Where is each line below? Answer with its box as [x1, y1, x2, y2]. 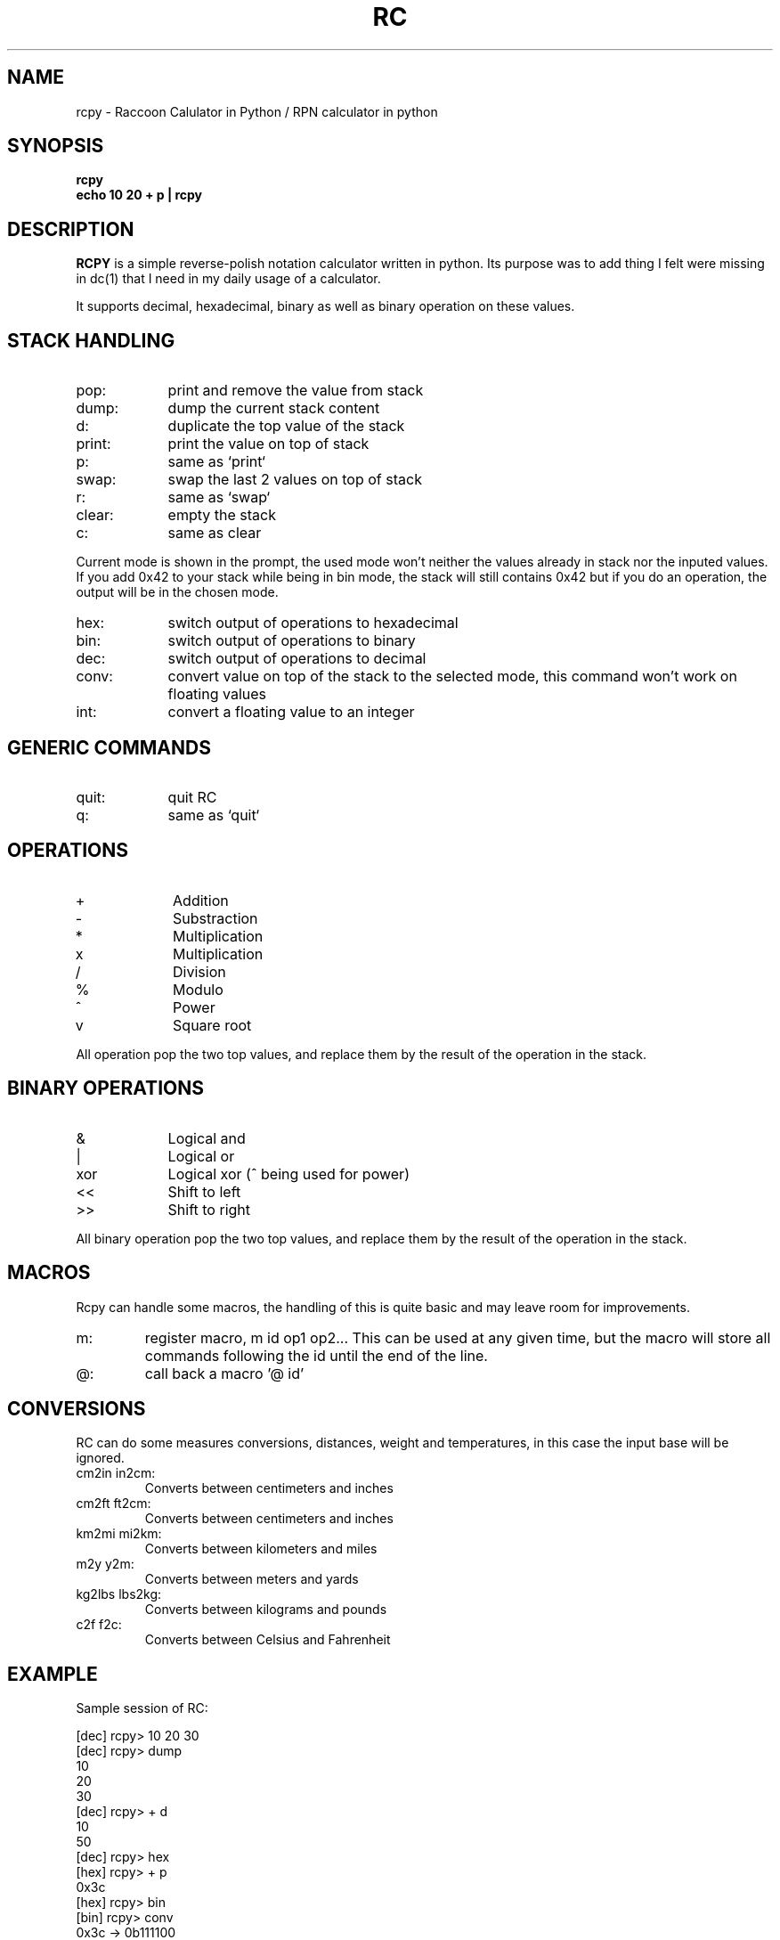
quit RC [167, 787, 217, 806]
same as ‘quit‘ [167, 805, 260, 824]
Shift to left [167, 1182, 241, 1201]
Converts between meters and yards [144, 1571, 359, 1587]
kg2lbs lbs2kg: [76, 1586, 162, 1602]
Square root [173, 1015, 252, 1034]
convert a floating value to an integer [167, 703, 415, 721]
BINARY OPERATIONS [7, 1077, 204, 1100]
